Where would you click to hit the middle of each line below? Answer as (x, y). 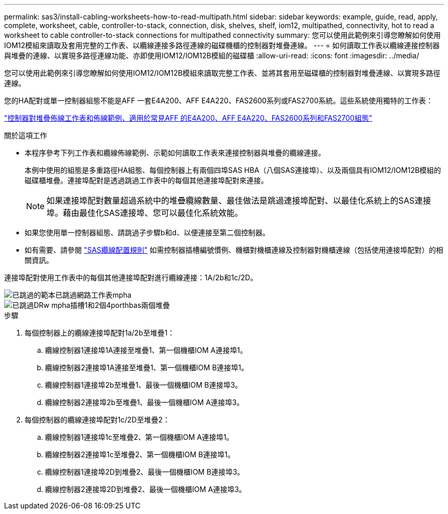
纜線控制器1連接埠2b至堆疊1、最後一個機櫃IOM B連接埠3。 (144, 385)
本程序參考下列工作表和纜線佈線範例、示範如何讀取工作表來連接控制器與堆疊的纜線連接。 (175, 153)
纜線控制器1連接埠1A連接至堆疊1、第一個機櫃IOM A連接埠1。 (146, 350)
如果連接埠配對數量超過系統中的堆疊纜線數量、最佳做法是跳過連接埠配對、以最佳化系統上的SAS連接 (239, 200)
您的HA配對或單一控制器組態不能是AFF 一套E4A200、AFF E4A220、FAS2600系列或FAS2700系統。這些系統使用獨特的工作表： (219, 100)
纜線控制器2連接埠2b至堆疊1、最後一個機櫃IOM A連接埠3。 (144, 402)
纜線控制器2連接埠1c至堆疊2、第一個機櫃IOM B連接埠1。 (140, 454)
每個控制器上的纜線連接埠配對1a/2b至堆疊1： (100, 333)
